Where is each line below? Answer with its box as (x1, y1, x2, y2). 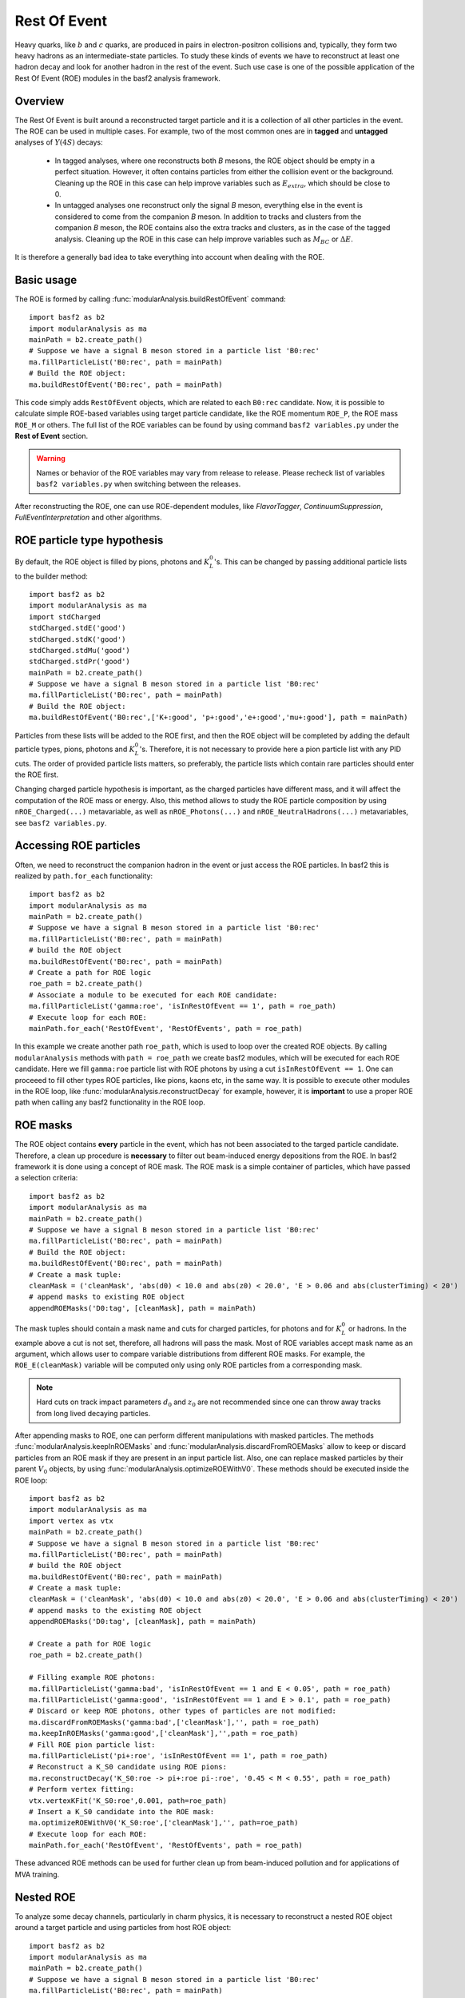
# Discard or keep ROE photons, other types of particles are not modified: (29, 1706, 337, 1716)
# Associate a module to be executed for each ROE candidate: (29, 990, 278, 999)
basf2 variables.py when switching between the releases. (36, 480, 241, 489)
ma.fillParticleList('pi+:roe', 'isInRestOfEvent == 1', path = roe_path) (29, 1751, 328, 1760)
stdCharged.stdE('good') (29, 623, 126, 633)
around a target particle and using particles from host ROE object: (14, 1923, 232, 1932)
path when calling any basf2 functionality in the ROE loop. (14, 1097, 205, 1107)
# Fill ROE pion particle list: (29, 1740, 156, 1749)
